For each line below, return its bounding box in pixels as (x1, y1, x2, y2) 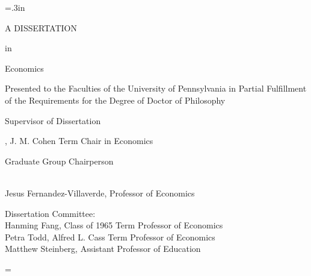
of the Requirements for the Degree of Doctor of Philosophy (5, 93, 226, 106)
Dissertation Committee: (5, 207, 96, 219)
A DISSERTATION (5, 21, 77, 34)
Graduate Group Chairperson (5, 154, 114, 167)
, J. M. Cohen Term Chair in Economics (5, 134, 153, 147)
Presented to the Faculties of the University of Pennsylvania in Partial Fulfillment (5, 82, 307, 95)
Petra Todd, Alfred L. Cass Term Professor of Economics (5, 230, 215, 243)
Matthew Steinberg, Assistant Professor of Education (5, 242, 201, 255)
